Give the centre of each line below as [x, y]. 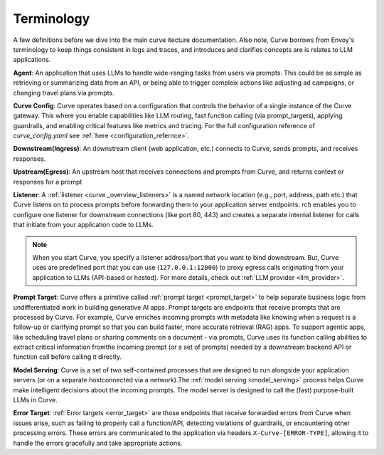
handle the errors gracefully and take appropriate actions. [98, 443]
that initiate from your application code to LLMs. [84, 225]
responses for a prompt [48, 182]
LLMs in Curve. [36, 400]
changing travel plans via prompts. [64, 93]
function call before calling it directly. [68, 357]
